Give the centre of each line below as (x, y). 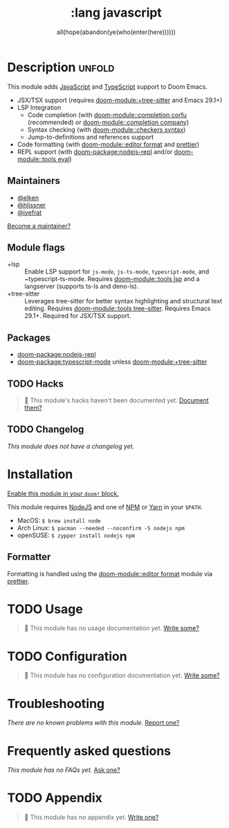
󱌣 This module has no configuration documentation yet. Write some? (122, 675)
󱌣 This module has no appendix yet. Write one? (91, 818)
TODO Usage (45, 609)
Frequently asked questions (89, 751)
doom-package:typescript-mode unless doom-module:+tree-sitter (112, 362)
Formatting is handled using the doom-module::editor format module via (110, 573)
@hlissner (31, 205)
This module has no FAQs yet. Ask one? (64, 770)
